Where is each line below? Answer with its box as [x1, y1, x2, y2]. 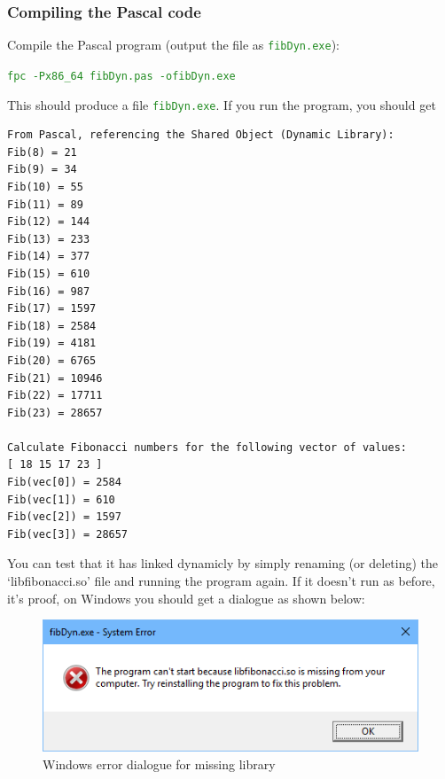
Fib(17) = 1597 [7, 302, 97, 315]
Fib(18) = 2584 [7, 319, 97, 332]
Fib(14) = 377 [7, 250, 90, 263]
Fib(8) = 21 [7, 145, 77, 159]
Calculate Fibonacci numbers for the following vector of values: [7, 440, 408, 454]
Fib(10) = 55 [7, 180, 83, 193]
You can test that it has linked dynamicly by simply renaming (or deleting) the [7, 554, 439, 573]
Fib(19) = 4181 [7, 337, 97, 350]
